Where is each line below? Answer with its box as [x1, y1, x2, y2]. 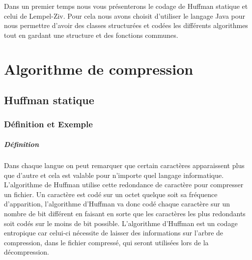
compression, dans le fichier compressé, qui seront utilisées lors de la [4, 237, 209, 247]
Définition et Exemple [4, 118, 93, 130]
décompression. [4, 247, 49, 257]
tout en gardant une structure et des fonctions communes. [4, 29, 178, 40]
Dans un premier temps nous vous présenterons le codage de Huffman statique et [4, 1, 248, 11]
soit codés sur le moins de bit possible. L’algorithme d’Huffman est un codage [4, 218, 238, 228]
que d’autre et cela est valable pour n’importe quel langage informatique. [4, 170, 224, 180]
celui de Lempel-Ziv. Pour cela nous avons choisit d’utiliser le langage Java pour [4, 10, 245, 21]
